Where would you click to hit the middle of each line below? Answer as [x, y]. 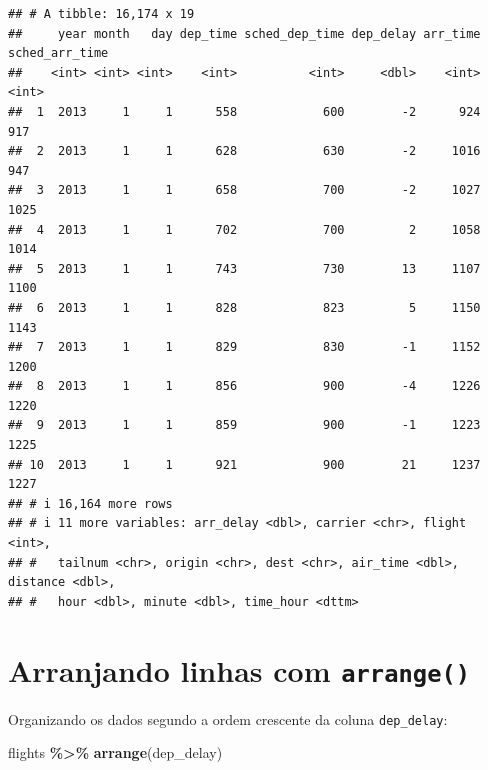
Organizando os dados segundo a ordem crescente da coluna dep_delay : [228, 718]
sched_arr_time [58, 53]
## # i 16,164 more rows [90, 503]
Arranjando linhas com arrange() [239, 669]
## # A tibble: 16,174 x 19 [101, 14]
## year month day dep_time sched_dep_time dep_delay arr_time [244, 33]
